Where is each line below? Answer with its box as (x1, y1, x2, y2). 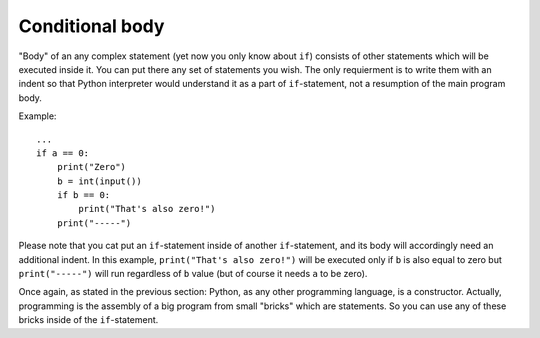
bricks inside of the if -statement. (18, 314, 159, 326)
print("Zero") (56, 161, 127, 173)
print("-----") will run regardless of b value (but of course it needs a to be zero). (18, 268, 368, 280)
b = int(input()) (56, 175, 142, 187)
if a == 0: (36, 147, 90, 159)
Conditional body (18, 15, 165, 37)
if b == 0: (56, 190, 111, 201)
